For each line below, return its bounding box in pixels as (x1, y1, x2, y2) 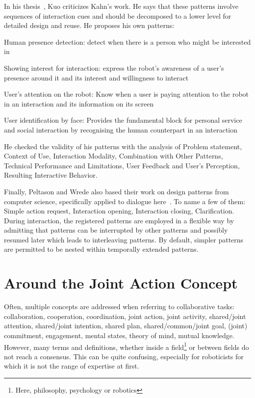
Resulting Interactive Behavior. (4, 170, 98, 180)
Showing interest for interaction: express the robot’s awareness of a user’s (4, 62, 224, 73)
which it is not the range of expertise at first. (4, 361, 139, 371)
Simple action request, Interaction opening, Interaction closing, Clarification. (4, 206, 234, 216)
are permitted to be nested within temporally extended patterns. (4, 244, 199, 254)
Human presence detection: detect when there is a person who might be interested (4, 36, 251, 47)
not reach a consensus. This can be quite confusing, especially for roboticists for (4, 351, 244, 361)
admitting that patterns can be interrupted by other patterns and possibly (4, 225, 228, 235)
